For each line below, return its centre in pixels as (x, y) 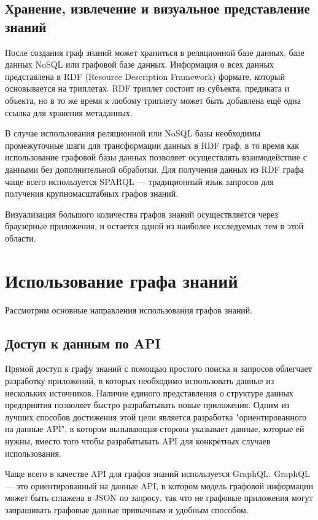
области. (21, 238)
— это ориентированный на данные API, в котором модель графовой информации (159, 485)
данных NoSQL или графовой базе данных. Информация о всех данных (139, 64)
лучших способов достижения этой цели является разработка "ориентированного (156, 416)
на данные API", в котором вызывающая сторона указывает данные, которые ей (155, 429)
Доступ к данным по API (83, 343)
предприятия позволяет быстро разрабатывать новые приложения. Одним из (147, 405)
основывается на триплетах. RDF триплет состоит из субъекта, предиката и (147, 88)
